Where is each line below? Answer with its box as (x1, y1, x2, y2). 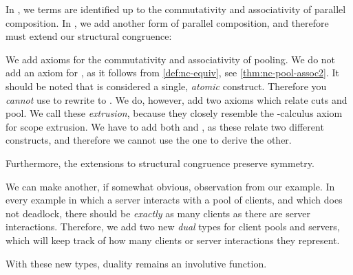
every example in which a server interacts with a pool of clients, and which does (6, 192, 343, 207)
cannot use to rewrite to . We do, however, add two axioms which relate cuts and (6, 92, 347, 107)
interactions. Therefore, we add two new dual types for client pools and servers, (6, 219, 340, 234)
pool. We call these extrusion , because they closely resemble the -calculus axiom (6, 106, 343, 120)
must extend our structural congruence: (6, 29, 172, 43)
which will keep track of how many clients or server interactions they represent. (6, 232, 340, 247)
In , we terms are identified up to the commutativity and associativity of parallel (6, 2, 346, 16)
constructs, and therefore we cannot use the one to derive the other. (6, 133, 292, 147)
